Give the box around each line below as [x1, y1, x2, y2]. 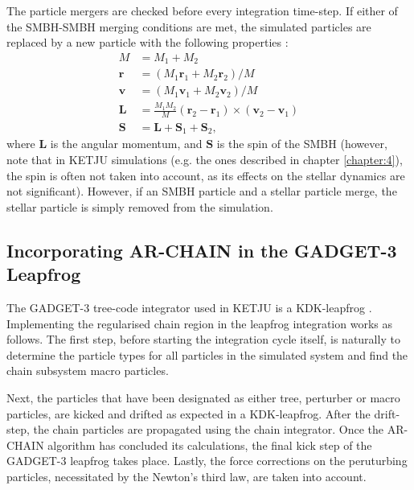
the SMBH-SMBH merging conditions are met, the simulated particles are [6, 18, 371, 35]
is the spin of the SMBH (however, [216, 135, 387, 152]
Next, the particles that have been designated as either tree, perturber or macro [6, 389, 400, 406]
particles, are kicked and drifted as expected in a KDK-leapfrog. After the [6, 405, 371, 422]
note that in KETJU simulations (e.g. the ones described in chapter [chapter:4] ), [6, 150, 403, 167]
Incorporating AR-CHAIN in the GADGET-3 [6, 237, 397, 262]
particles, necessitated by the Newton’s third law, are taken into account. [6, 467, 367, 484]
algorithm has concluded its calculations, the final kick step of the [47, 436, 372, 453]
